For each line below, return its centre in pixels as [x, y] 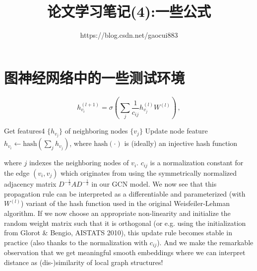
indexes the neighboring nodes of [79, 163]
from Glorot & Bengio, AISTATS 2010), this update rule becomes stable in [118, 233]
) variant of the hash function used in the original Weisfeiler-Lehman [126, 203]
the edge [17, 172]
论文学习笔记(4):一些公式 [129, 11]
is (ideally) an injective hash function [181, 143]
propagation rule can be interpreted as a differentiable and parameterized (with [125, 193]
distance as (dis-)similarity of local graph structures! [84, 262]
